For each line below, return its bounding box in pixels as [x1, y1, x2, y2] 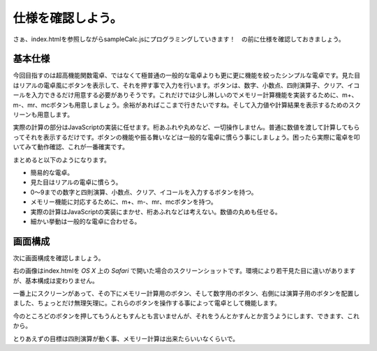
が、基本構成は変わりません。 [13, 276, 99, 285]
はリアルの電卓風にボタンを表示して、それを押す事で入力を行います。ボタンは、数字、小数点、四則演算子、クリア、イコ [13, 81, 360, 89]
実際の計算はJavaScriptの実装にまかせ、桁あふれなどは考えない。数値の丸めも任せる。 [30, 207, 282, 216]
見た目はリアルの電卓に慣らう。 [30, 178, 122, 186]
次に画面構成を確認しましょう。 [13, 253, 105, 262]
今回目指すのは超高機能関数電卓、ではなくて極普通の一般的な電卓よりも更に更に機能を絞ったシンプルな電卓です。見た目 [13, 71, 361, 80]
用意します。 [37, 110, 73, 119]
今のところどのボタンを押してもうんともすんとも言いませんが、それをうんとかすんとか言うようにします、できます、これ [13, 311, 360, 320]
